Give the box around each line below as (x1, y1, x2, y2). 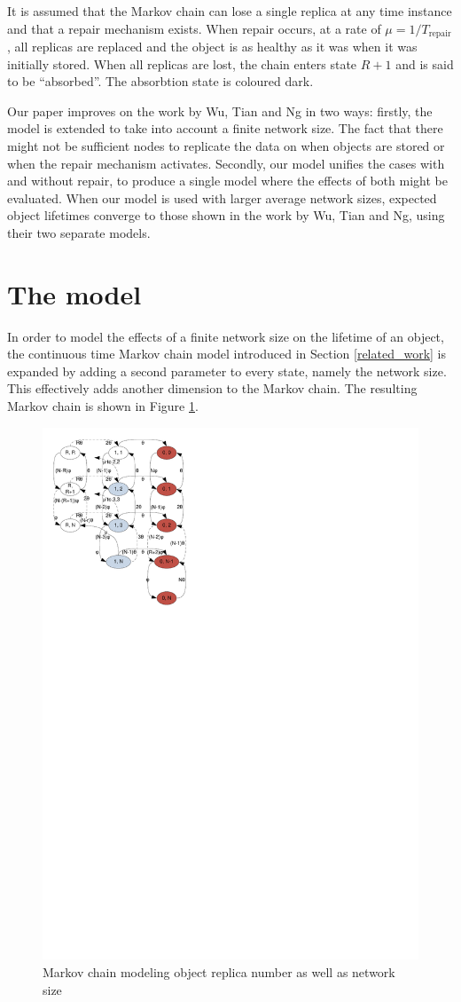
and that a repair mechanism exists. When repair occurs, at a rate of (7, 19, 381, 37)
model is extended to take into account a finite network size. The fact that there (7, 119, 443, 138)
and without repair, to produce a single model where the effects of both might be (7, 171, 448, 190)
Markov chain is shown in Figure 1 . (7, 397, 199, 415)
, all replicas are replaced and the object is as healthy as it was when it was (7, 37, 418, 56)
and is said (395, 54, 454, 73)
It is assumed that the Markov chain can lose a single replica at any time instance (7, 2, 452, 20)
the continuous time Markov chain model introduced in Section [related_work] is (7, 344, 447, 363)
